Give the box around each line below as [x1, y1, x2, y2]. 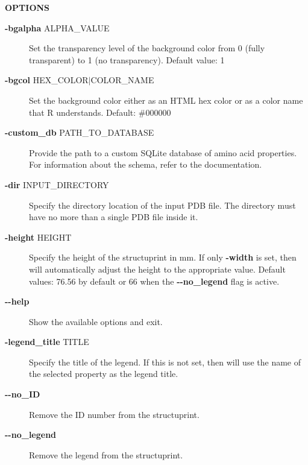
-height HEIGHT [5, 230, 72, 243]
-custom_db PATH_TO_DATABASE [5, 126, 154, 139]
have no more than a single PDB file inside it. [29, 210, 198, 223]
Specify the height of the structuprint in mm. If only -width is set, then [29, 251, 297, 264]
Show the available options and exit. [29, 315, 163, 327]
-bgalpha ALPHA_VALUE [5, 21, 110, 34]
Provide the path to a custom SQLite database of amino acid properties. [29, 146, 297, 159]
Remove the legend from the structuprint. [29, 448, 183, 461]
